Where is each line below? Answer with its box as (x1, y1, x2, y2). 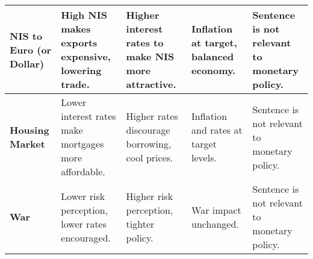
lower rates (61, 216, 107, 231)
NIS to (10, 28, 43, 43)
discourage (126, 123, 170, 137)
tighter (126, 216, 155, 231)
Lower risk (61, 189, 105, 203)
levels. (191, 151, 217, 164)
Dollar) (10, 56, 45, 70)
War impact (191, 202, 241, 217)
